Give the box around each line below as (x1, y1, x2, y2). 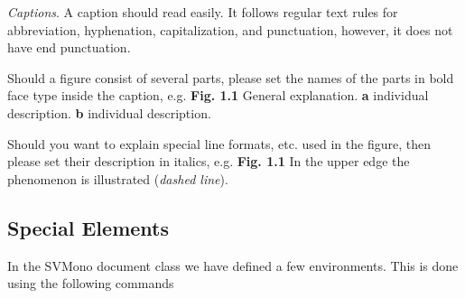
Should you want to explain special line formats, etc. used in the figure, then (7, 134, 431, 153)
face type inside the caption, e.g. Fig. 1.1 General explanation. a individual (7, 86, 429, 105)
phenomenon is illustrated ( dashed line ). (7, 169, 228, 188)
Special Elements (7, 213, 169, 241)
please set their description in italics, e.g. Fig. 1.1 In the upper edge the (7, 152, 410, 171)
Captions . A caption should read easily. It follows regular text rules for (7, 3, 398, 21)
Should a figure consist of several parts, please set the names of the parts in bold (7, 68, 454, 87)
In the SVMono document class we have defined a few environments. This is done (7, 256, 459, 275)
